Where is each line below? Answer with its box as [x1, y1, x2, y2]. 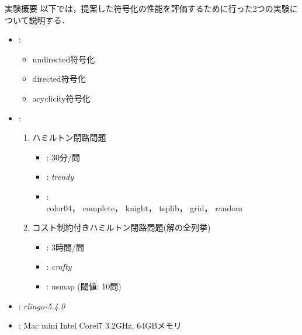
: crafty [46, 260, 72, 273]
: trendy [46, 170, 74, 183]
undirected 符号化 [32, 53, 95, 65]
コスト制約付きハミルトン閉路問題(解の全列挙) [32, 221, 211, 233]
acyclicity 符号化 [32, 92, 91, 104]
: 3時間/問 [46, 240, 84, 253]
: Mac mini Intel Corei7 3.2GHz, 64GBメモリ [18, 319, 182, 331]
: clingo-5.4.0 [18, 299, 65, 312]
